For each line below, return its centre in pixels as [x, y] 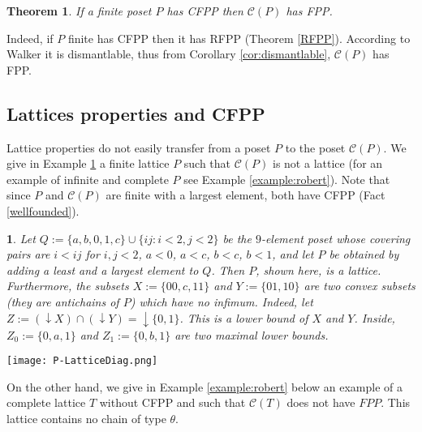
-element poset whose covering [336, 238]
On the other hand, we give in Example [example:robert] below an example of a [205, 386]
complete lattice [46, 402]
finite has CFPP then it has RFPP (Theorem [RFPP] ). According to [239, 38]
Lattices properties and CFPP [136, 113]
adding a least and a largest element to [103, 269]
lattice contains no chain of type [86, 418]
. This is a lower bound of [244, 317]
